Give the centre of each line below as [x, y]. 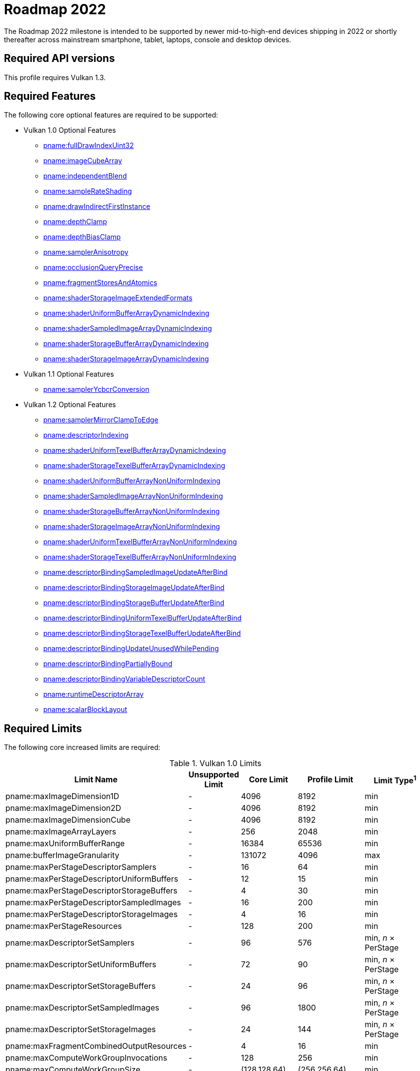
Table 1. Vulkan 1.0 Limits [215, 763]
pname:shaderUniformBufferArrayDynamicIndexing [126, 313]
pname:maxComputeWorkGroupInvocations [86, 1058]
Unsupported [214, 775]
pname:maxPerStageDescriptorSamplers [81, 867]
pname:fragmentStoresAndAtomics [100, 283]
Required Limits [43, 728]
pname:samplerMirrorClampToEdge [101, 420]
